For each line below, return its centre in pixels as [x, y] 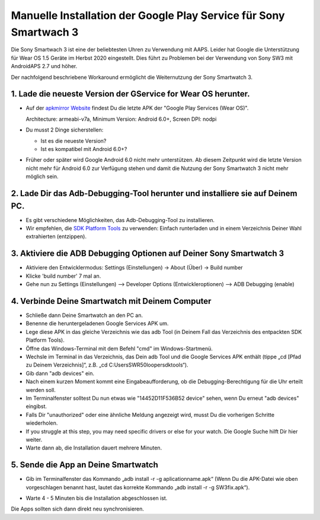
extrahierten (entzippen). [56, 236]
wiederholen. [42, 423]
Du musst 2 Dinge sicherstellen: [65, 130]
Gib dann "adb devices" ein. [60, 373]
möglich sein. [42, 176]
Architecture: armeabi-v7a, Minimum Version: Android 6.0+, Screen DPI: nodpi [121, 119]
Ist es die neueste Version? [73, 141]
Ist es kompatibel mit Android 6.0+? [84, 149]
